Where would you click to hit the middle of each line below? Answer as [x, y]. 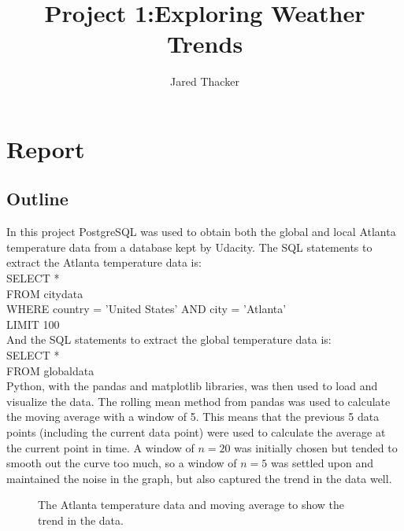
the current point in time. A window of [100, 447]
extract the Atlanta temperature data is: [104, 262]
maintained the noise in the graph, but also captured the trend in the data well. [199, 478]
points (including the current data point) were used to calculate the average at [196, 432]
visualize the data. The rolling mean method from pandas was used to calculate [198, 401]
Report [46, 148]
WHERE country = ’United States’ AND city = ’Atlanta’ [146, 309]
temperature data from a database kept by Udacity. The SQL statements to [189, 247]
